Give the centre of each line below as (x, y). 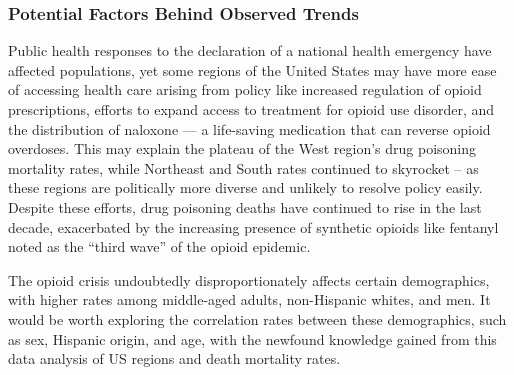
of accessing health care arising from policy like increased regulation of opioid (245, 89)
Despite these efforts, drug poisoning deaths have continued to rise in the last (245, 206)
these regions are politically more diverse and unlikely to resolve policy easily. (245, 187)
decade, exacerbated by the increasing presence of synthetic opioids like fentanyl (253, 226)
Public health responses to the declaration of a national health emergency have (250, 50)
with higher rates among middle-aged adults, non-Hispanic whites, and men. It (249, 299)
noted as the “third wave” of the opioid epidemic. (159, 246)
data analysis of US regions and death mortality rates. (174, 358)
